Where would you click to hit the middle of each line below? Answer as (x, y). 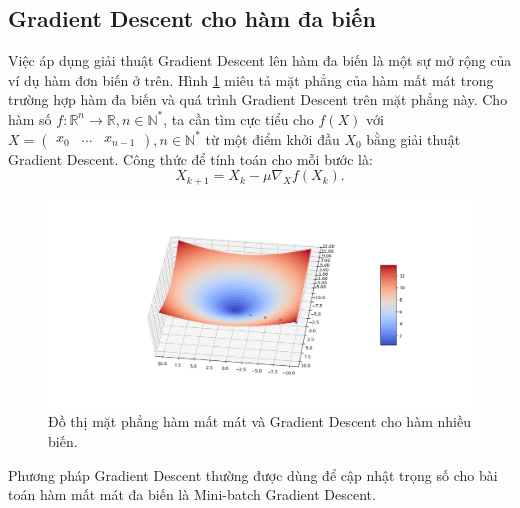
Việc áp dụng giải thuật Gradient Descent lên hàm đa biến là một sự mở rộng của (260, 60)
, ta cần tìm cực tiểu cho (238, 118)
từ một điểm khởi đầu (272, 138)
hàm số (30, 118)
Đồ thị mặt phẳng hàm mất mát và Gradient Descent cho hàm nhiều (259, 421)
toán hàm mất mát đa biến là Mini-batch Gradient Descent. (192, 494)
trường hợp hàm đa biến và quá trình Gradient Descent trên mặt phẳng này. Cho (258, 99)
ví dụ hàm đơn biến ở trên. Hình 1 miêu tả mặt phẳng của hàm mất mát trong (251, 79)
